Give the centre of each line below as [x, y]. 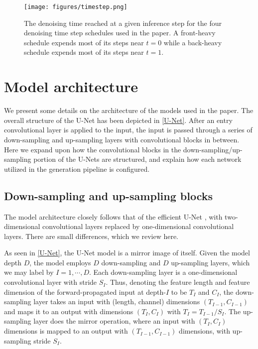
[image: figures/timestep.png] [76, 7]
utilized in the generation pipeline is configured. [77, 169]
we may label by [29, 272]
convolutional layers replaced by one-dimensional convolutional [138, 226]
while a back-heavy [193, 42]
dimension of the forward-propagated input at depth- [85, 291]
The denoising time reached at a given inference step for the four [123, 23]
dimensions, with [204, 331]
